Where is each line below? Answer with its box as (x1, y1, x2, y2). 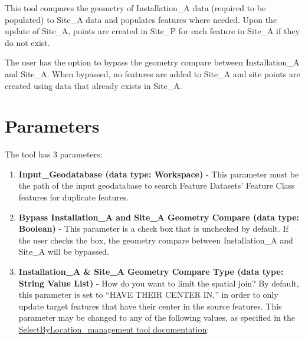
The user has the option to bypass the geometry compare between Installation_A (5, 56, 300, 68)
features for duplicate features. (18, 191, 129, 203)
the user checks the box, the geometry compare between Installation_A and (18, 233, 293, 246)
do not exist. (5, 36, 50, 48)
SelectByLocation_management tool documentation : (18, 323, 209, 335)
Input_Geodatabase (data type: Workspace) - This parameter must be (18, 167, 299, 180)
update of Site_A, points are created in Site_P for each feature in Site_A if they (5, 25, 300, 37)
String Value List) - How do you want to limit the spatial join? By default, (18, 277, 299, 289)
